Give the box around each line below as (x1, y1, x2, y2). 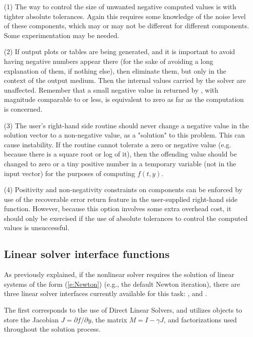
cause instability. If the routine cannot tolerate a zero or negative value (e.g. (4, 139, 232, 149)
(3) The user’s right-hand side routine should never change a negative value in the (4, 120, 249, 130)
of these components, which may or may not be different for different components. (4, 20, 249, 31)
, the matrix (91, 314, 127, 324)
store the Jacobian (4, 314, 59, 324)
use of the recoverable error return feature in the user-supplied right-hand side (4, 194, 238, 204)
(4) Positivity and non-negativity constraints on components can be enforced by (4, 184, 243, 195)
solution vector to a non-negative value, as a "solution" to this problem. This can (4, 130, 245, 140)
